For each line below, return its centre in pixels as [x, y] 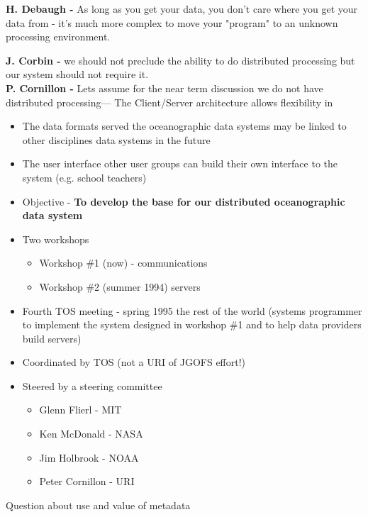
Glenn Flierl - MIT [80, 410]
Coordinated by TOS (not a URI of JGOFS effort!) [134, 362]
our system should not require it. [77, 74]
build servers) [52, 338]
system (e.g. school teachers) [84, 177]
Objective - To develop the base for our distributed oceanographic [184, 201]
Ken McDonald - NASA [91, 434]
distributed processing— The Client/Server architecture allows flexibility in [169, 102]
